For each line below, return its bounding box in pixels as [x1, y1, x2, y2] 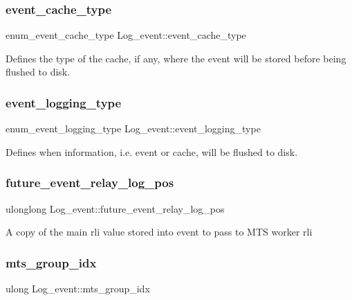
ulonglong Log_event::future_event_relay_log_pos [6, 201, 225, 215]
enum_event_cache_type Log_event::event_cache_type [6, 28, 246, 42]
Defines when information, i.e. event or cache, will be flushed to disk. [6, 144, 298, 159]
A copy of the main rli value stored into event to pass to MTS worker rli [6, 224, 313, 239]
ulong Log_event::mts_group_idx [6, 281, 150, 296]
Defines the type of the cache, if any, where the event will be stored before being [6, 51, 346, 65]
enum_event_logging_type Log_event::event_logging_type [6, 121, 261, 136]
